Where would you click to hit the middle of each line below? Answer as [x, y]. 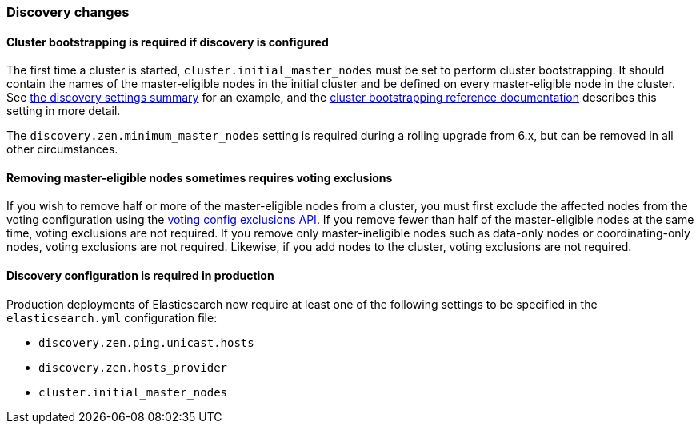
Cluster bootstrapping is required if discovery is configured [168, 42]
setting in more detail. [64, 111]
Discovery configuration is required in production [140, 276]
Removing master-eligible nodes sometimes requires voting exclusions [200, 177]
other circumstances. [62, 149]
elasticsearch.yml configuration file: [112, 317]
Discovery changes [68, 12]
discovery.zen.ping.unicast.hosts [146, 342]
